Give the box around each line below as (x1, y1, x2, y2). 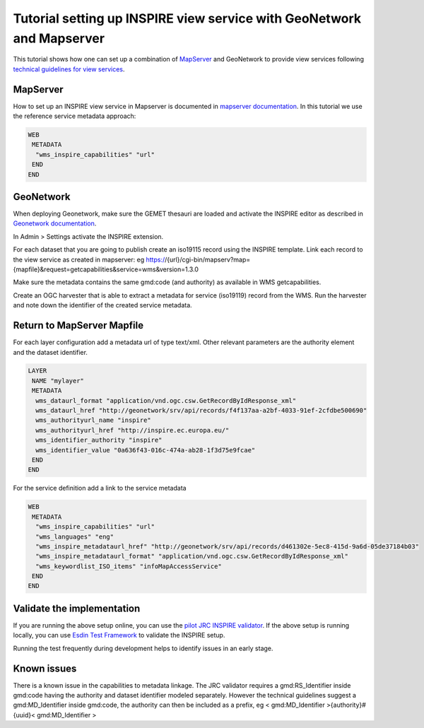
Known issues (13, 662, 77, 674)
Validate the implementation (13, 602, 141, 614)
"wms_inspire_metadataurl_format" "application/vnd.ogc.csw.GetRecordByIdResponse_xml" (35, 552, 349, 560)
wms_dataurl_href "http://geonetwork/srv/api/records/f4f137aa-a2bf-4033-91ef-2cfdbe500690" (35, 406, 367, 415)
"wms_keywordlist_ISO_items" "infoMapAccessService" (35, 562, 222, 570)
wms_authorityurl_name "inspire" (35, 416, 151, 424)
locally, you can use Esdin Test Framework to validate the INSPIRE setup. (13, 631, 225, 640)
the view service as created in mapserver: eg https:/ (13, 255, 165, 264)
